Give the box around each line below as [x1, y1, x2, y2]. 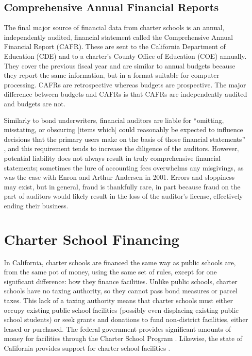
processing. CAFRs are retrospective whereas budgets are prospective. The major [4, 79, 246, 89]
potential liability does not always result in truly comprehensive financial [4, 153, 221, 163]
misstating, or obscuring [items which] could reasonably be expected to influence [4, 124, 243, 135]
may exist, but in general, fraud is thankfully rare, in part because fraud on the [4, 181, 241, 191]
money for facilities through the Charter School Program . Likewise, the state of [4, 333, 242, 343]
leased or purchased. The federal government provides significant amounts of [4, 323, 231, 334]
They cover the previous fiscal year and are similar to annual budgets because [4, 60, 235, 70]
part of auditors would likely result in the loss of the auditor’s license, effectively [4, 191, 243, 201]
